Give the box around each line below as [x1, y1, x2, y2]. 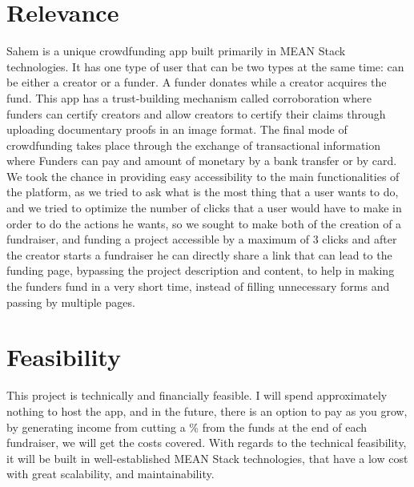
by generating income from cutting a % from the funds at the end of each [6, 418, 368, 435]
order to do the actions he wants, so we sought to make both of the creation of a [6, 215, 402, 231]
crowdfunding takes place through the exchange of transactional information [6, 136, 381, 153]
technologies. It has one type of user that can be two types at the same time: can [6, 58, 404, 74]
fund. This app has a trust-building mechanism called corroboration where [6, 89, 372, 106]
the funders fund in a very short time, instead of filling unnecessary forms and [6, 278, 390, 295]
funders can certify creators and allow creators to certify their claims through [6, 105, 386, 122]
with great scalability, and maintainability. [6, 465, 215, 482]
